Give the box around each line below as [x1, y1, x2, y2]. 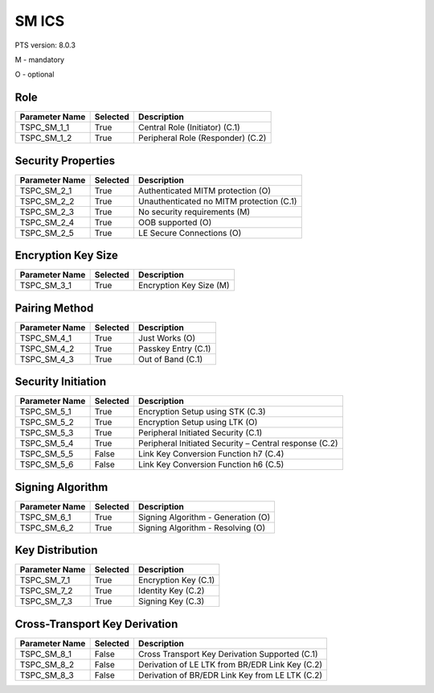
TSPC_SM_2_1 [19, 185, 72, 196]
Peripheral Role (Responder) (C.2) [137, 133, 267, 144]
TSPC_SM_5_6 [19, 459, 74, 470]
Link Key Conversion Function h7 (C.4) [137, 448, 285, 460]
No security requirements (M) [137, 206, 251, 217]
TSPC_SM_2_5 [19, 227, 74, 238]
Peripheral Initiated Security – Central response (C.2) [137, 438, 338, 449]
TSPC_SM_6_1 [19, 511, 72, 522]
